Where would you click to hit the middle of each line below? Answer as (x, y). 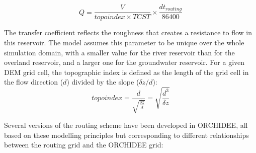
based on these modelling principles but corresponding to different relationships (126, 135)
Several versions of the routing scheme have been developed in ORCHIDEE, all (126, 125)
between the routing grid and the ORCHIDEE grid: (84, 145)
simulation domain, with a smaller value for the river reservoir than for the (119, 52)
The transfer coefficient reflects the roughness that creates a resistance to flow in (128, 32)
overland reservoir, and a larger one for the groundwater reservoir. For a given (124, 62)
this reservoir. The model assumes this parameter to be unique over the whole (124, 43)
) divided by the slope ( (103, 82)
